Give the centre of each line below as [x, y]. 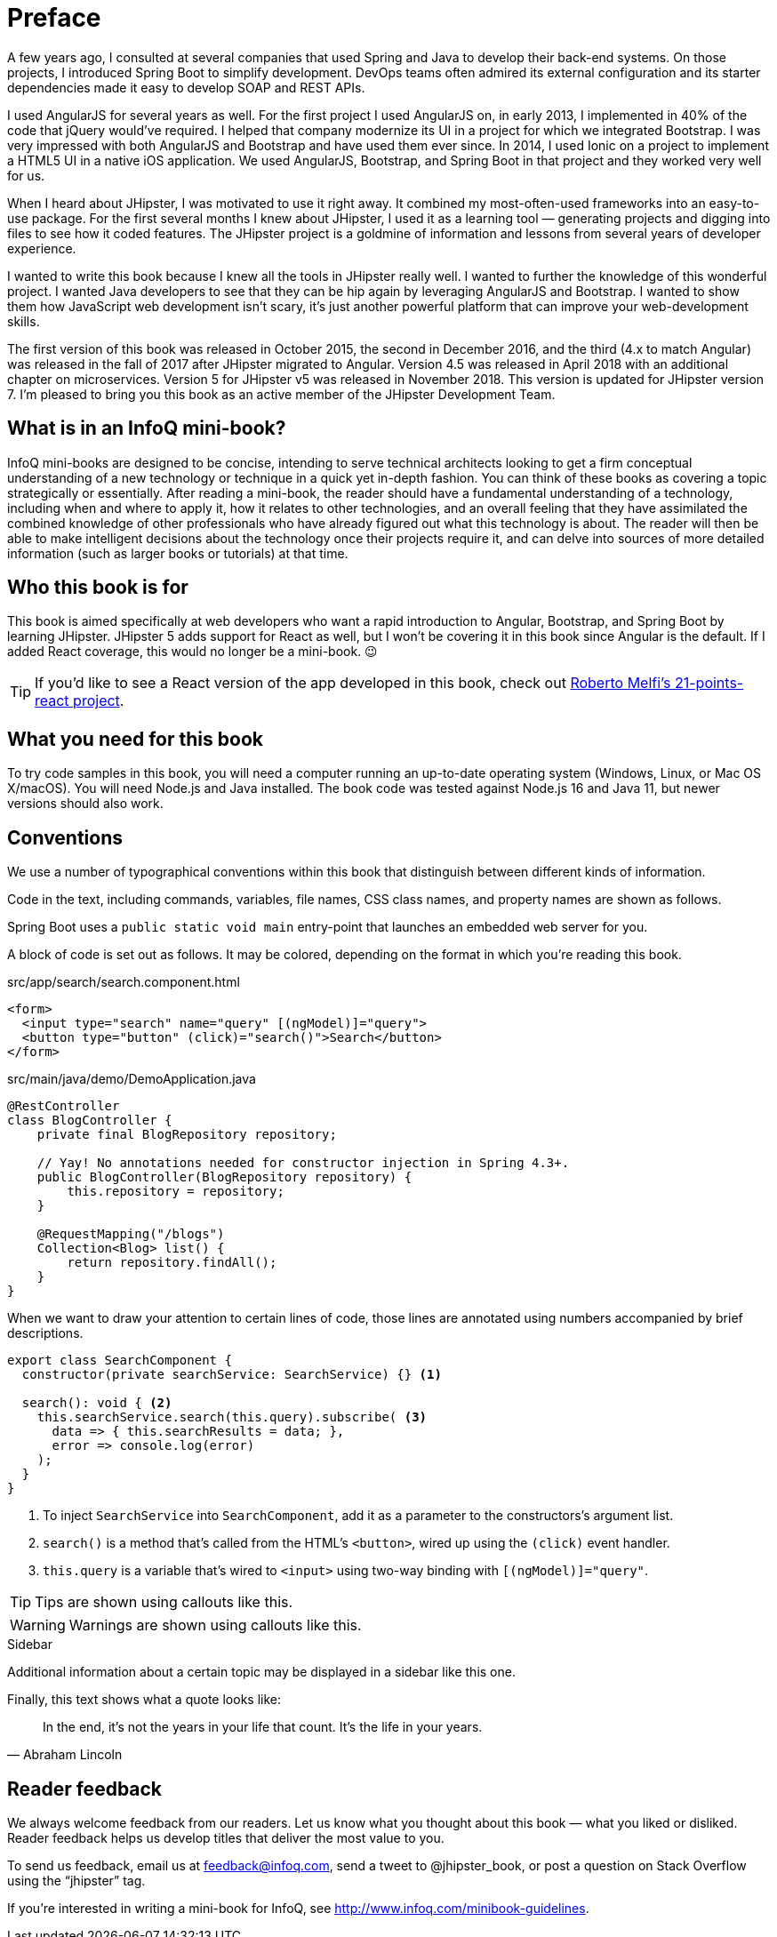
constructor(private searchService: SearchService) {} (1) [232, 1375]
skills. [24, 321]
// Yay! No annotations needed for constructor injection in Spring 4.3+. [303, 1163]
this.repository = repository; [176, 1192]
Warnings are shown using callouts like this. [215, 1625]
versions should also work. [85, 804]
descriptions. [45, 1333]
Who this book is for [98, 588]
